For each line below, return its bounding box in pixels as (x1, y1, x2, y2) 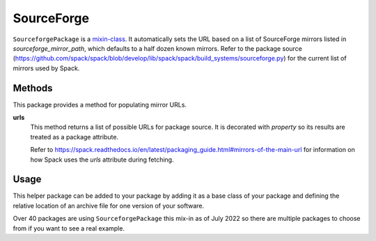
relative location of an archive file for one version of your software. (13, 201, 205, 210)
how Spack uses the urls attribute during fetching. (30, 155, 174, 164)
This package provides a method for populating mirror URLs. (13, 100, 187, 109)
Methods (13, 82, 53, 94)
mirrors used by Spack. (13, 63, 80, 72)
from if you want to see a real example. (13, 224, 125, 233)
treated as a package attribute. (30, 132, 118, 141)
